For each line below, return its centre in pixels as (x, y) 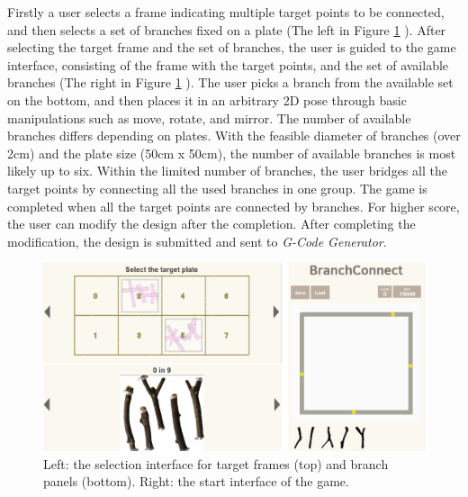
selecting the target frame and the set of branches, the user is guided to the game (232, 47)
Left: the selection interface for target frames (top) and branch (216, 463)
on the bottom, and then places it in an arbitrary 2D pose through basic (207, 99)
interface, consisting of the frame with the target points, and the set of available (228, 64)
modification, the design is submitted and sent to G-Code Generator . (197, 241)
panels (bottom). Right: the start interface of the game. (196, 481)
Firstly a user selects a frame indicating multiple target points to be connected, (226, 12)
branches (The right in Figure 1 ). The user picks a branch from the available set (230, 82)
